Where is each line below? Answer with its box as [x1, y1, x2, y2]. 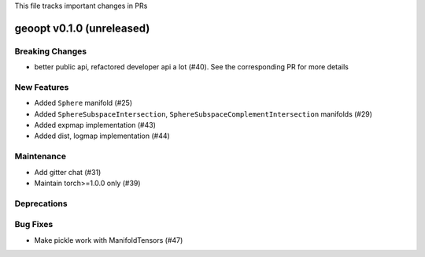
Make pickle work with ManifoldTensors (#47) [34, 235, 183, 244]
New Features [14, 81, 69, 92]
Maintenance [14, 151, 67, 162]
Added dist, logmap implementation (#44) [34, 131, 171, 141]
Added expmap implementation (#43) [34, 121, 157, 130]
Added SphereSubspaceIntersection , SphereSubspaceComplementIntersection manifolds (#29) [34, 109, 373, 118]
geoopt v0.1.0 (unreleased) [14, 21, 150, 35]
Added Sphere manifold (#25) [34, 99, 133, 108]
